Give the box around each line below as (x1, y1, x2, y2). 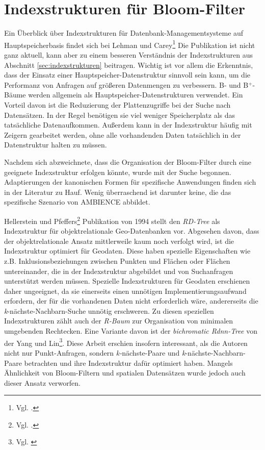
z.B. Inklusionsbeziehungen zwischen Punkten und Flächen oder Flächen (4, 255, 230, 266)
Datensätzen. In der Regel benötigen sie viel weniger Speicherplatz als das (4, 109, 235, 120)
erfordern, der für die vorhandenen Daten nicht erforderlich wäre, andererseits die (4, 295, 258, 306)
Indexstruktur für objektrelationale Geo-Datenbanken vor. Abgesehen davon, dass (4, 226, 259, 236)
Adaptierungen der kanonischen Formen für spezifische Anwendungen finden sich (4, 177, 256, 187)
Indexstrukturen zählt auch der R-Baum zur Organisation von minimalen (4, 315, 233, 326)
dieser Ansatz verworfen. (4, 377, 81, 388)
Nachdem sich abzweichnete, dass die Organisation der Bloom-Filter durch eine (4, 156, 251, 167)
